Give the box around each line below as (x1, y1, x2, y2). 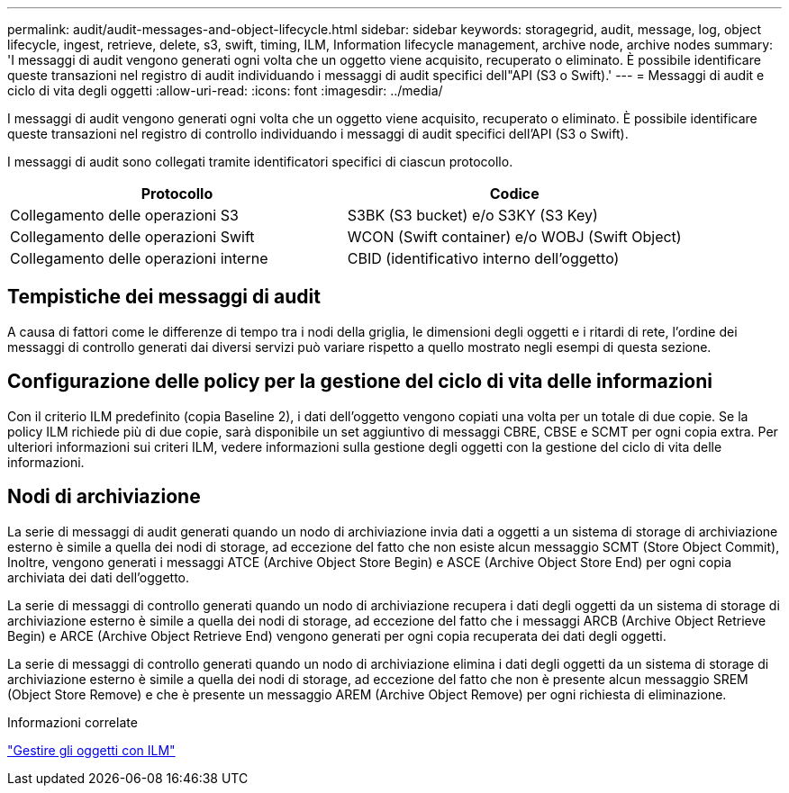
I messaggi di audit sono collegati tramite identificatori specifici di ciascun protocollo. (7, 154, 513, 169)
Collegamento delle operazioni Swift (10, 228, 255, 246)
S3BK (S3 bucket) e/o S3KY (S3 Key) (347, 206, 598, 224)
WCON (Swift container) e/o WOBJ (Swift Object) (347, 228, 682, 246)
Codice (489, 185, 540, 203)
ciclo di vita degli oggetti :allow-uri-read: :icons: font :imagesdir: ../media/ (7, 83, 443, 98)
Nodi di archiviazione (7, 485, 201, 509)
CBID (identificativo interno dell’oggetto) (347, 249, 620, 267)
